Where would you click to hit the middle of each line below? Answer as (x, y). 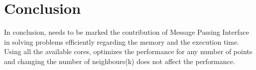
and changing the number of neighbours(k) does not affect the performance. (120, 61)
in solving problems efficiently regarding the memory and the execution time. (122, 41)
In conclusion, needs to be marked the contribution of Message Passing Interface (127, 32)
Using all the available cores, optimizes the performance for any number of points (128, 51)
